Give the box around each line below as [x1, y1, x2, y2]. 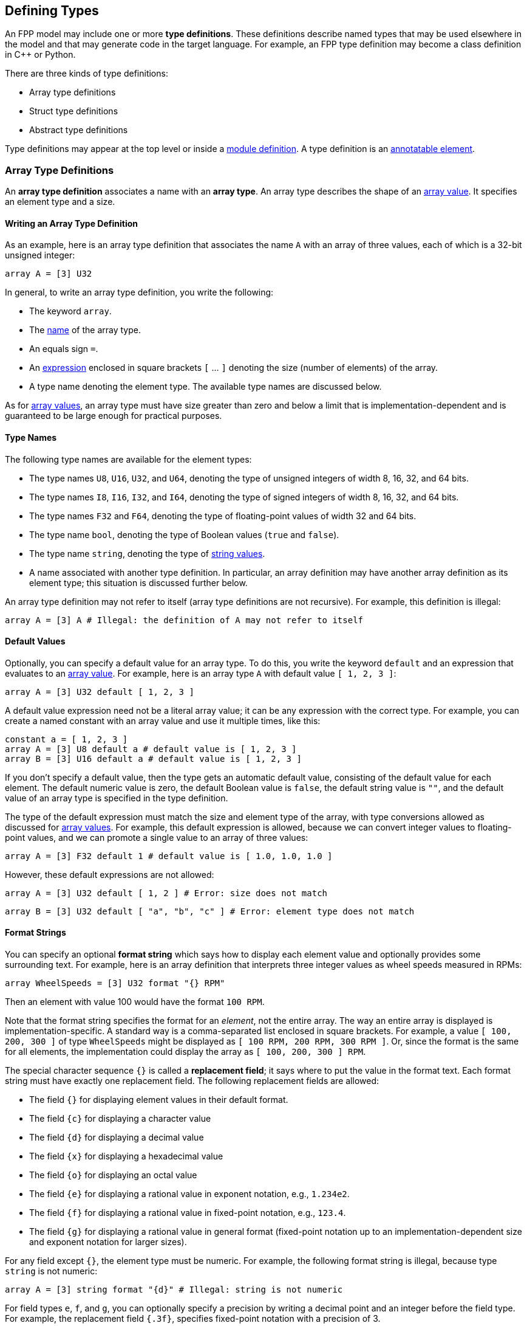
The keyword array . [29, 306, 112, 317]
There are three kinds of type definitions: [5, 68, 168, 79]
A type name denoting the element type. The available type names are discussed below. [29, 381, 382, 392]
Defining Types [5, 3, 99, 18]
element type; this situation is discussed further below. [29, 577, 248, 588]
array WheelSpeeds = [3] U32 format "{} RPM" [5, 978, 225, 989]
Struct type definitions [29, 106, 118, 117]
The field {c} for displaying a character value [29, 1113, 211, 1124]
